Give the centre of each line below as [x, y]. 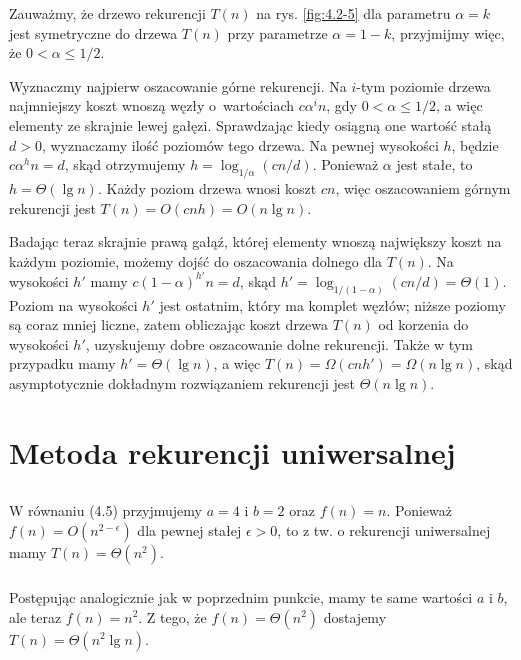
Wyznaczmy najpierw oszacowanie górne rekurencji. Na [178, 85]
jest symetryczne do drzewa [93, 32]
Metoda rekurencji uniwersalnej [232, 451]
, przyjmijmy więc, [448, 32]
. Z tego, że [172, 616]
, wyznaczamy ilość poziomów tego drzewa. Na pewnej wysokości [240, 144]
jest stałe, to [434, 164]
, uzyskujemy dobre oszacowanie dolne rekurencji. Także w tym [279, 343]
